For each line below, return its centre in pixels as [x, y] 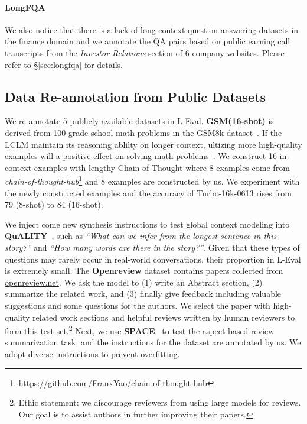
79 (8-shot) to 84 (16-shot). [54, 204]
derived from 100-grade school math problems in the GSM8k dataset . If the [143, 132]
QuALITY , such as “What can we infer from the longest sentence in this [141, 236]
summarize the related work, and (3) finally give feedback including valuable [143, 294]
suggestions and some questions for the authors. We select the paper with [138, 305]
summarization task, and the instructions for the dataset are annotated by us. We [153, 342]
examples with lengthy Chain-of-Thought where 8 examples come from [162, 167]
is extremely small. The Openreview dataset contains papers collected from [144, 271]
